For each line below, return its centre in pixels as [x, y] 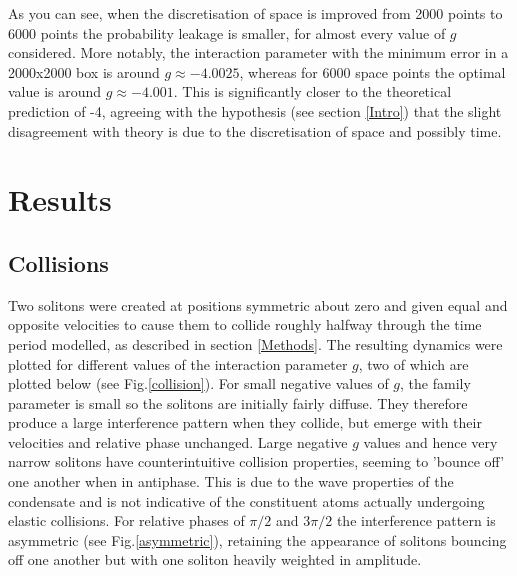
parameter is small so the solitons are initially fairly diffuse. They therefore [238, 402]
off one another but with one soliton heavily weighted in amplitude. [215, 559]
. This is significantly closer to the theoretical [312, 91]
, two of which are [413, 363]
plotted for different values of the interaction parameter [178, 363]
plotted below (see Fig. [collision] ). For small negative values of [198, 383]
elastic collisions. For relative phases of [126, 520]
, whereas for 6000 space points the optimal [372, 71]
